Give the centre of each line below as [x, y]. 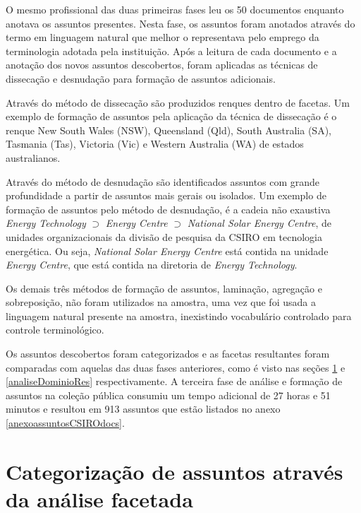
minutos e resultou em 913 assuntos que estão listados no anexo [143, 409]
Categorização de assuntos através [175, 471]
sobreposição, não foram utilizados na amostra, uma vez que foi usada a [161, 302]
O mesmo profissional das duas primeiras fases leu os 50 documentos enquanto [175, 9]
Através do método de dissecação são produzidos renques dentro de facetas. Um [178, 102]
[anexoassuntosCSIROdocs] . [65, 423]
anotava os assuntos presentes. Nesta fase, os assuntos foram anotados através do [180, 23]
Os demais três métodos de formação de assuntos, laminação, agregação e [164, 288]
